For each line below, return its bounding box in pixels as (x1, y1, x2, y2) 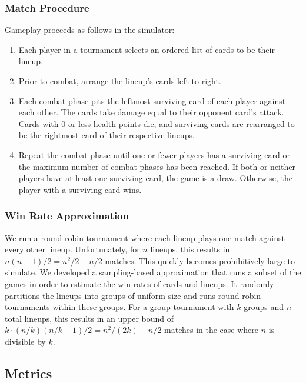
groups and (244, 301, 284, 313)
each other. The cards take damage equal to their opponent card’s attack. (18, 106, 284, 118)
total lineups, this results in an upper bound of (5, 312, 174, 324)
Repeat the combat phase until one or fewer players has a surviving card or (18, 148, 290, 161)
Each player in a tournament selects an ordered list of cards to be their (18, 43, 275, 55)
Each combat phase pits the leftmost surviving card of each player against (18, 94, 286, 106)
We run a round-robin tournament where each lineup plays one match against (5, 231, 285, 244)
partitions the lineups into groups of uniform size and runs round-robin (5, 289, 261, 301)
